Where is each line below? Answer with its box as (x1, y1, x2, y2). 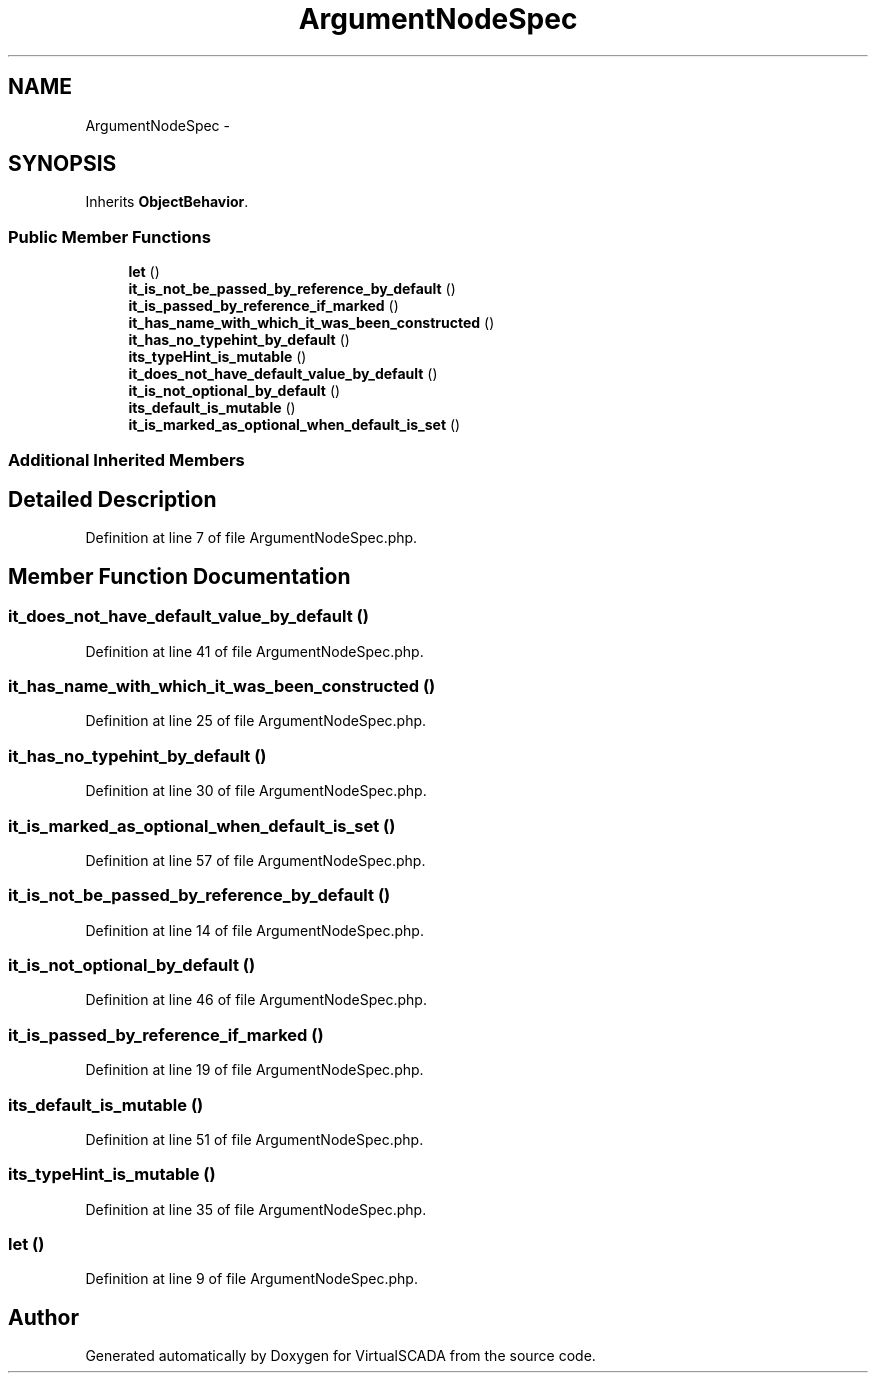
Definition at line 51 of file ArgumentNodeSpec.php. (85, 1130, 424, 1148)
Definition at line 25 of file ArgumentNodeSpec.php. (85, 712, 427, 730)
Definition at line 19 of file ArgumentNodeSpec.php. (85, 1061, 424, 1079)
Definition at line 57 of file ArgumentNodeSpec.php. (85, 851, 426, 869)
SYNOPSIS (8, 151, 117, 177)
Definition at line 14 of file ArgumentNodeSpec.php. (85, 921, 424, 939)
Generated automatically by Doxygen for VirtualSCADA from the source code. (85, 1347, 596, 1365)
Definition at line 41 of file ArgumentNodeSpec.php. (85, 642, 424, 660)
